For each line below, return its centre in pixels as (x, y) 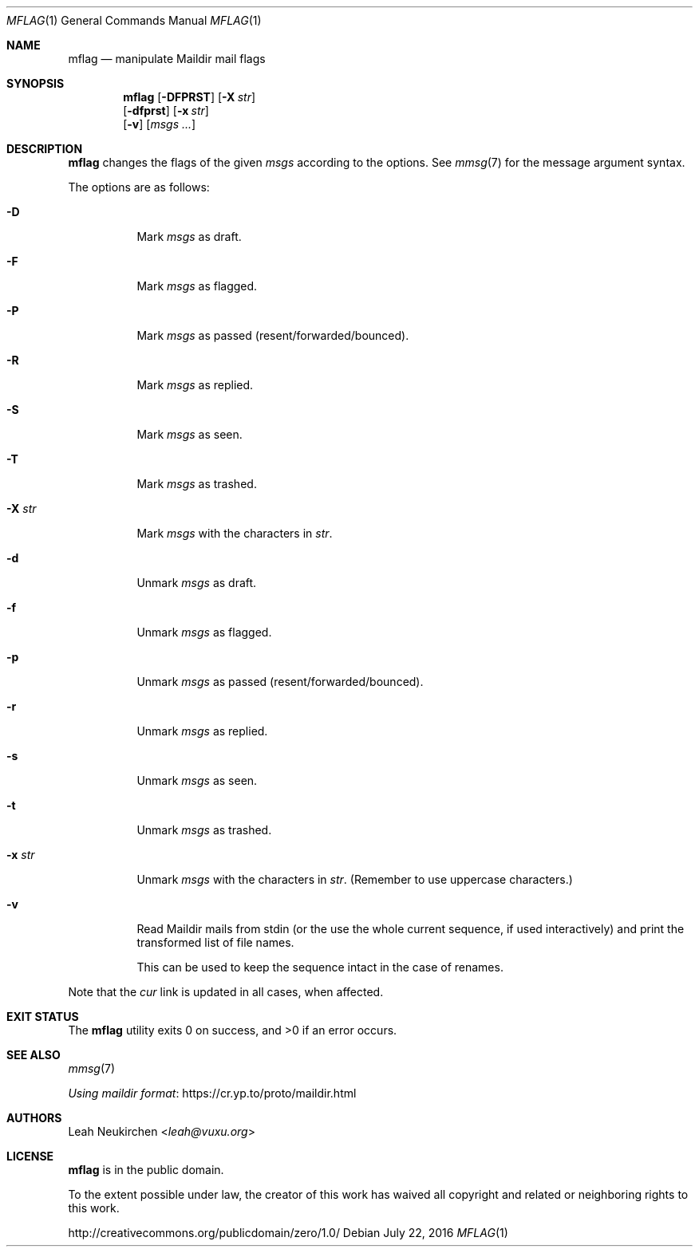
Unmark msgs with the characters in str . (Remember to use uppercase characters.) (355, 879)
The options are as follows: (139, 187)
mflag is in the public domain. (146, 1170)
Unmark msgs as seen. (197, 780)
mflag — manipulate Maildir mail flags (167, 59)
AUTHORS (34, 1118)
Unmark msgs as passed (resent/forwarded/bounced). (280, 682)
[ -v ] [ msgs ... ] (160, 124)
